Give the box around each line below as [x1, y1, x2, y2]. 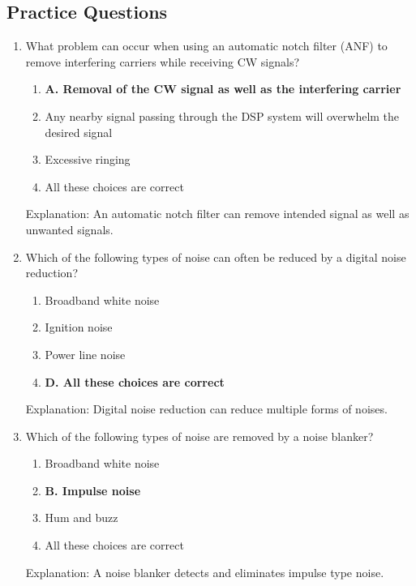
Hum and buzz [45, 509, 118, 526]
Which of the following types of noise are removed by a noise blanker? [25, 427, 374, 444]
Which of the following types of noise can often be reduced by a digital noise [25, 248, 406, 265]
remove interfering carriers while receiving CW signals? [25, 53, 300, 70]
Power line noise [45, 345, 126, 362]
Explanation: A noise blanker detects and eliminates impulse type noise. [25, 563, 384, 580]
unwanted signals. [25, 220, 114, 237]
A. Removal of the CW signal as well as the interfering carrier [45, 80, 401, 97]
